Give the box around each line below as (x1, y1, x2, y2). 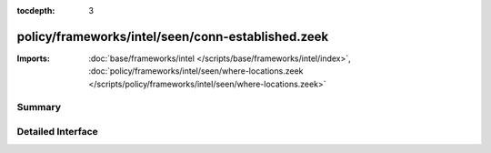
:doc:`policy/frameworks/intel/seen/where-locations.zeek (88, 66, 304, 76)
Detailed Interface (16, 126, 99, 138)
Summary (16, 101, 62, 114)
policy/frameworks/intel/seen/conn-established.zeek (16, 28, 329, 45)
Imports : (16, 53, 50, 64)
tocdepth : (16, 5, 55, 15)
